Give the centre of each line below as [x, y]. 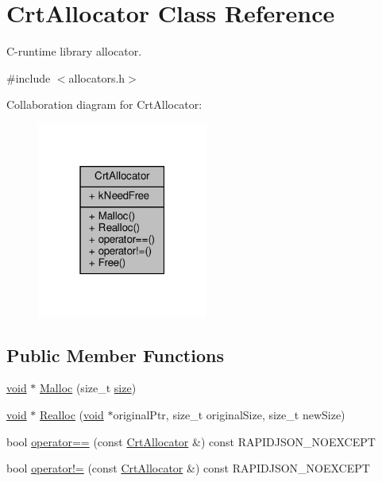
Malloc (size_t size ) [88, 388]
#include [29, 77]
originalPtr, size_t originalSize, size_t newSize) [229, 414]
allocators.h [97, 77]
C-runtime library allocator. [74, 51]
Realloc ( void [72, 414]
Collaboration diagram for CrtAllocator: [104, 104]
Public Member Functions [115, 355]
